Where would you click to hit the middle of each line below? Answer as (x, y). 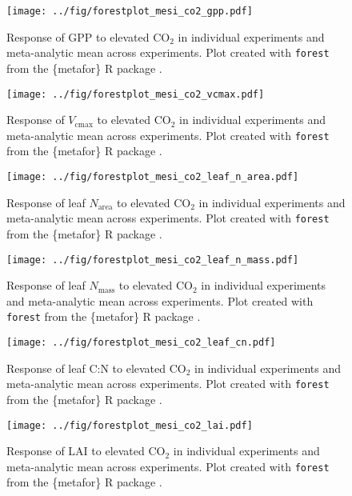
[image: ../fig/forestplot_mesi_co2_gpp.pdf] (130, 11)
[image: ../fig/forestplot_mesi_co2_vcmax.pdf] (136, 94)
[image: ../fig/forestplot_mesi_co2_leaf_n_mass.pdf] (153, 260)
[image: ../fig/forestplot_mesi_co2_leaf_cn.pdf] (141, 342)
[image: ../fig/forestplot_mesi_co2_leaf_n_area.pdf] (153, 177)
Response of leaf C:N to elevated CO (96, 368)
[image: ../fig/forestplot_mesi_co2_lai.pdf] (130, 425)
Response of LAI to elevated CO (86, 451)
